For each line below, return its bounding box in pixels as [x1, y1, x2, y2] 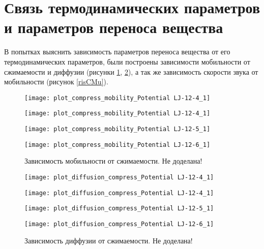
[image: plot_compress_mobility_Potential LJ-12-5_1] [24, 126, 211, 133]
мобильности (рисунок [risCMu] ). [4, 76, 108, 87]
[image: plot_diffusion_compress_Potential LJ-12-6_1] [24, 220, 214, 228]
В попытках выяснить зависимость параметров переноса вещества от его [4, 46, 230, 57]
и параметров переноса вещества [4, 17, 223, 38]
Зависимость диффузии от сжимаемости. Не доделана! [24, 235, 193, 245]
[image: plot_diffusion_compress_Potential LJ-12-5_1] [24, 205, 214, 212]
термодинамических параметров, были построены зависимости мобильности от [4, 56, 250, 67]
